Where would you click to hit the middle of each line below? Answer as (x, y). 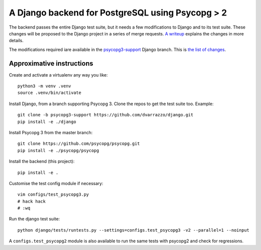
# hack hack (32, 201)
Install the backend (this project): (42, 161)
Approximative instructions (51, 63)
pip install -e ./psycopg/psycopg (58, 150)
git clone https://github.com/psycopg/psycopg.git (79, 144)
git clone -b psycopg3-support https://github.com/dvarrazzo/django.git (105, 115)
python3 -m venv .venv (44, 86)
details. (16, 41)
